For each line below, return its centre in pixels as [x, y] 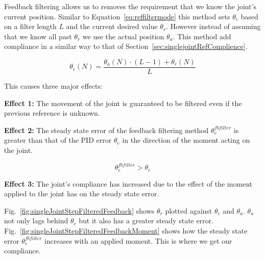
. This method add [202, 36]
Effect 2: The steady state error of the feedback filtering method [106, 130]
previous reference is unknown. [52, 113]
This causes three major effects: [53, 86]
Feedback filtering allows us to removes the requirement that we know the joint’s [130, 6]
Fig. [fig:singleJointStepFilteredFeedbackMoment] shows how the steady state [126, 230]
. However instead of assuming [213, 26]
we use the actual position [123, 36]
